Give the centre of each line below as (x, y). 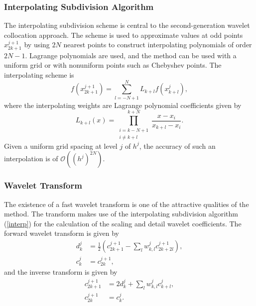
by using (37, 45)
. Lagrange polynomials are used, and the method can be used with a (131, 55)
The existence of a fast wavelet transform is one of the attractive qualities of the (127, 204)
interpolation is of (31, 158)
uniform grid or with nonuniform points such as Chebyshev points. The (113, 65)
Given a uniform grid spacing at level (61, 146)
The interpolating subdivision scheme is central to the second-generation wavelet (127, 25)
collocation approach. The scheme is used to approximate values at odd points (124, 35)
